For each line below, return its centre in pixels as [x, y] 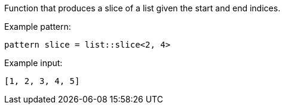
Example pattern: [38, 27]
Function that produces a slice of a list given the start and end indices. [142, 8]
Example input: [33, 63]
